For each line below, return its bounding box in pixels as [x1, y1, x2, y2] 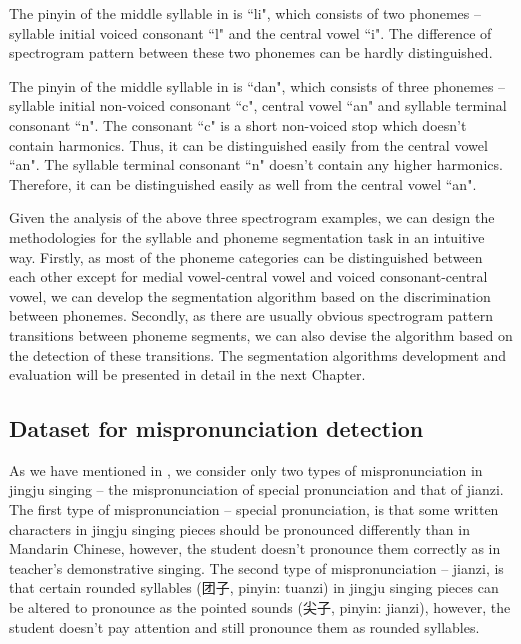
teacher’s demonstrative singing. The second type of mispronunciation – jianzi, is [9, 557, 504, 578]
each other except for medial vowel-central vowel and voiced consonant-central [9, 266, 488, 287]
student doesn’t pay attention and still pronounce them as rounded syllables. [9, 616, 480, 637]
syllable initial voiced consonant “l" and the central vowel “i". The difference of [9, 22, 492, 43]
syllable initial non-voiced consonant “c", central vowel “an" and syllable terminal [9, 95, 507, 116]
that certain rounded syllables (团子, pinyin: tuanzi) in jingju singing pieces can [9, 577, 499, 598]
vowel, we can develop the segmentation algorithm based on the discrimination [9, 285, 491, 306]
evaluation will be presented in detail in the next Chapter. [9, 364, 366, 385]
